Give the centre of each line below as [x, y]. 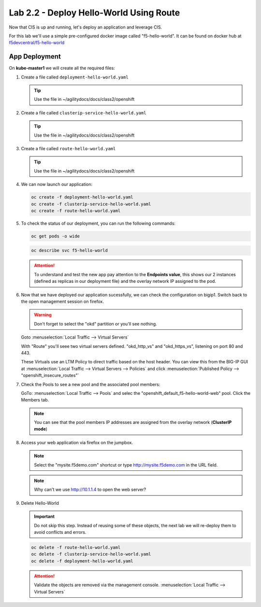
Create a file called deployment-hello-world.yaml [75, 77]
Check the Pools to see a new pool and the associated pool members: [91, 384]
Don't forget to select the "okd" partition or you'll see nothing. [95, 324]
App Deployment [35, 56]
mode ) [41, 429]
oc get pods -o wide [55, 236]
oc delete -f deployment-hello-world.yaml [82, 561]
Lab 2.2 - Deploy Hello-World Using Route [94, 13]
